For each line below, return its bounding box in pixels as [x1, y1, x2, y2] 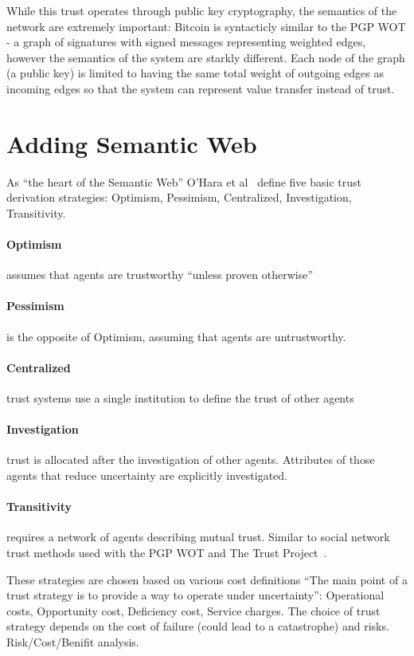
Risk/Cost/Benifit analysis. [6, 633, 139, 650]
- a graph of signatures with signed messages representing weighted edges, [6, 33, 366, 50]
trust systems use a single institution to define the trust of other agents [6, 390, 354, 407]
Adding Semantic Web [6, 127, 257, 159]
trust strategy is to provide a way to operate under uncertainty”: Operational [6, 587, 385, 603]
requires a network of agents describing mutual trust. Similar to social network [6, 528, 390, 545]
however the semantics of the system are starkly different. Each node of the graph [6, 49, 405, 65]
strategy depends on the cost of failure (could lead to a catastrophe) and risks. [6, 618, 389, 634]
